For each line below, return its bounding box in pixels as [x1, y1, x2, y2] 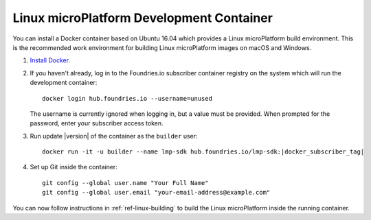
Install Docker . [30, 56, 71, 64]
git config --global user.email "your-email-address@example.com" [42, 188, 271, 197]
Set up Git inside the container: [30, 163, 118, 171]
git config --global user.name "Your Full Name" [42, 179, 209, 186]
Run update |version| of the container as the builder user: [30, 132, 199, 140]
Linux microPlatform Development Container [12, 10, 273, 25]
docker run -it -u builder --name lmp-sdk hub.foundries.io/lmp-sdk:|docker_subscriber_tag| [42, 148, 365, 156]
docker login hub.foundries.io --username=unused [42, 95, 213, 102]
